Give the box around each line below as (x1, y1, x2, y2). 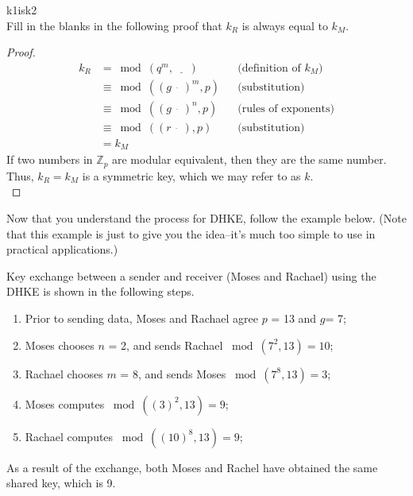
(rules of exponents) (237, 103, 334, 114)
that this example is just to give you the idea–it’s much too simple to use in (6, 225, 376, 242)
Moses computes (25, 395, 105, 412)
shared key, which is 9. (6, 475, 116, 491)
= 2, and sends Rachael (108, 336, 223, 353)
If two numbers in (6, 151, 93, 168)
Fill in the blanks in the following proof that (6, 17, 222, 33)
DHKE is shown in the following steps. (6, 283, 195, 300)
